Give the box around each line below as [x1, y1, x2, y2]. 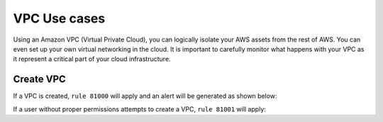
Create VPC [13, 73, 67, 85]
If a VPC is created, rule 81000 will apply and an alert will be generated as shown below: [13, 92, 277, 100]
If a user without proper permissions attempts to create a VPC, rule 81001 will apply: [13, 104, 266, 113]
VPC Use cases [13, 11, 106, 26]
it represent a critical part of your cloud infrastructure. [13, 55, 171, 63]
